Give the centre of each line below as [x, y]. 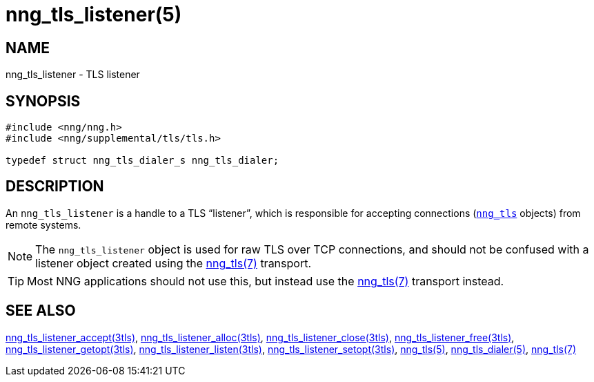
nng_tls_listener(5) [94, 15]
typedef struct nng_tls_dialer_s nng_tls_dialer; [142, 161]
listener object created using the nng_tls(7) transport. [174, 263]
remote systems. [43, 225]
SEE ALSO [41, 311]
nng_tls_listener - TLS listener [73, 75]
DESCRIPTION [55, 187]
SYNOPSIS [43, 101]
